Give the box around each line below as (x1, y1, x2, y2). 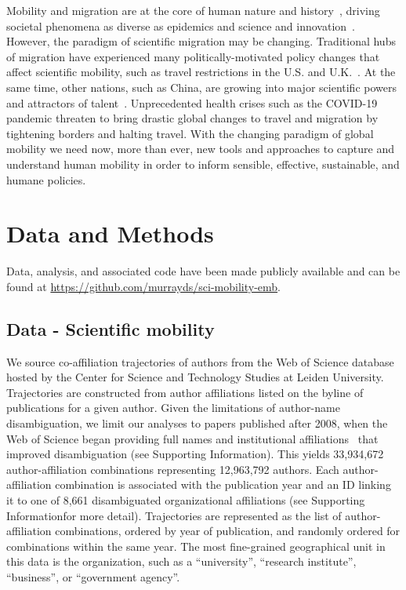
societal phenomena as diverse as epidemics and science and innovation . (6, 17, 355, 34)
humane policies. (6, 171, 86, 188)
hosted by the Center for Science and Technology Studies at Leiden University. (6, 369, 384, 385)
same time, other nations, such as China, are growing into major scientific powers (6, 78, 397, 95)
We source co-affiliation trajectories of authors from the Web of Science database (6, 353, 394, 370)
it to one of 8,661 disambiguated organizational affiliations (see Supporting (6, 491, 365, 508)
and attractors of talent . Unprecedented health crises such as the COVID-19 (6, 94, 378, 111)
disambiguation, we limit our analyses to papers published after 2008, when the (6, 415, 388, 432)
